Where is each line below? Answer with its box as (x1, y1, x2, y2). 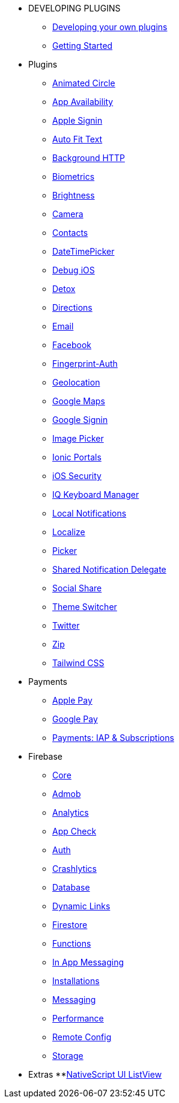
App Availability (52, 97, 114, 107)
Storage (52, 1051, 83, 1061)
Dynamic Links (52, 901, 111, 911)
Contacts (52, 227, 88, 238)
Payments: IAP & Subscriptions (52, 733, 174, 743)
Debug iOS (52, 265, 95, 275)
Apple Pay (52, 695, 93, 705)
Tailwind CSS (52, 658, 105, 668)
